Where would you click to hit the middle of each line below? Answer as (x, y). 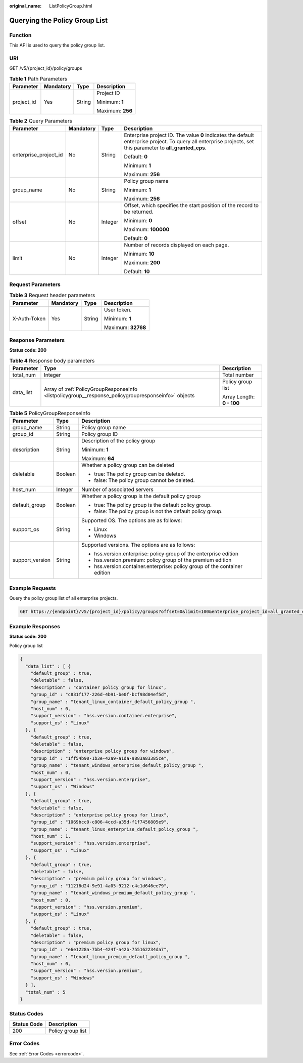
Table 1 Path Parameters (38, 78)
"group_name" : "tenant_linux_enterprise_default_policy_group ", (115, 829)
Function (20, 35)
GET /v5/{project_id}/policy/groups (46, 68)
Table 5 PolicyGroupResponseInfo (50, 414)
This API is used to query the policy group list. (57, 45)
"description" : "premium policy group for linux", (96, 942)
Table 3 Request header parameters (52, 295)
